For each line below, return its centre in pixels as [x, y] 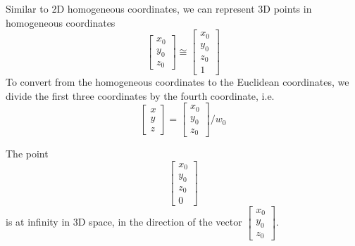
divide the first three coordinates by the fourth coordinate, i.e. [140, 95]
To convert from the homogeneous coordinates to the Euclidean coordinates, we [177, 82]
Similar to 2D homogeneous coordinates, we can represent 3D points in [159, 8]
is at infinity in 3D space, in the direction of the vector [124, 222]
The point [27, 154]
